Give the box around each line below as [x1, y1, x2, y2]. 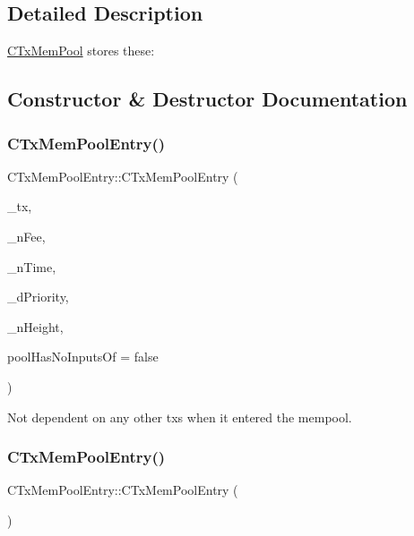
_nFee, [7, 226, 46, 245]
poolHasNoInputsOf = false [7, 347, 159, 366]
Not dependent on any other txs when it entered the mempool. [7, 407, 352, 426]
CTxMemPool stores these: [7, 41, 155, 60]
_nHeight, [7, 317, 64, 336]
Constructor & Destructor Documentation [7, 85, 408, 113]
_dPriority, [7, 287, 69, 306]
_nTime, [7, 257, 56, 276]
